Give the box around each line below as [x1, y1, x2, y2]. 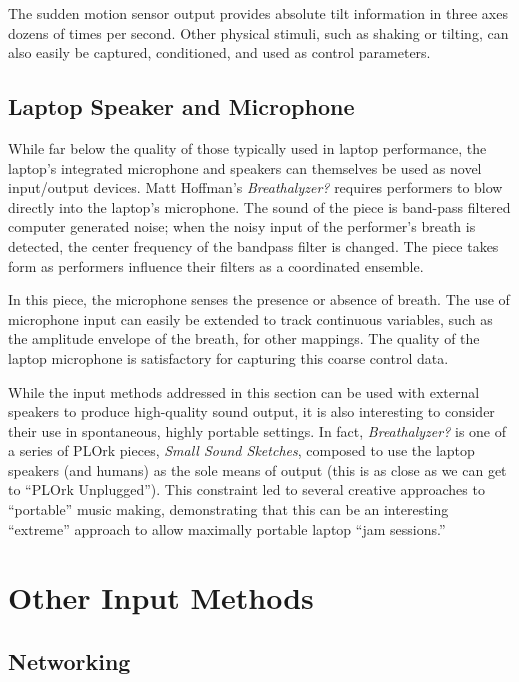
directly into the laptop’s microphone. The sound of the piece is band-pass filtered [8, 196, 511, 217]
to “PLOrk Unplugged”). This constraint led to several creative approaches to [8, 479, 485, 500]
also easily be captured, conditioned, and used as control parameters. [8, 42, 431, 63]
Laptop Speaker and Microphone [8, 91, 355, 122]
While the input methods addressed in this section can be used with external [8, 381, 480, 402]
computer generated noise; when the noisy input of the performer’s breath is [8, 216, 476, 237]
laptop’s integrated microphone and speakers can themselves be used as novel [8, 157, 482, 178]
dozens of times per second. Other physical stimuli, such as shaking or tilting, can [8, 22, 509, 43]
